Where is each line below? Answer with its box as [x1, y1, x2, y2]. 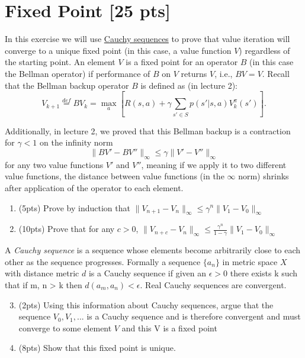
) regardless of [239, 44, 290, 56]
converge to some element [18, 321, 112, 334]
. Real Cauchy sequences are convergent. [140, 278, 287, 291]
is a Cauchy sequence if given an [88, 267, 207, 279]
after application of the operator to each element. [5, 181, 184, 193]
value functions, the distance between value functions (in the [5, 170, 224, 182]
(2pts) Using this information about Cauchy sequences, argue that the [18, 298, 274, 311]
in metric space [222, 255, 278, 267]
